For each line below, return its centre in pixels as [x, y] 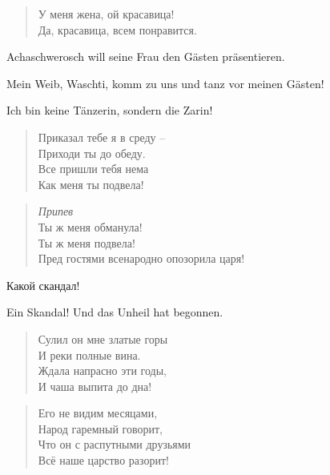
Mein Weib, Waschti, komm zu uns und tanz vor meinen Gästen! [165, 83]
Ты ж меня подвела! [87, 242]
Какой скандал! [43, 285]
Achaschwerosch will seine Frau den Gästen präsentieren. [146, 56]
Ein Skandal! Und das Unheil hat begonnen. [115, 312]
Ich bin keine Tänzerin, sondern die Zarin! [110, 110]
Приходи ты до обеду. [92, 153]
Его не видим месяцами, [98, 413]
